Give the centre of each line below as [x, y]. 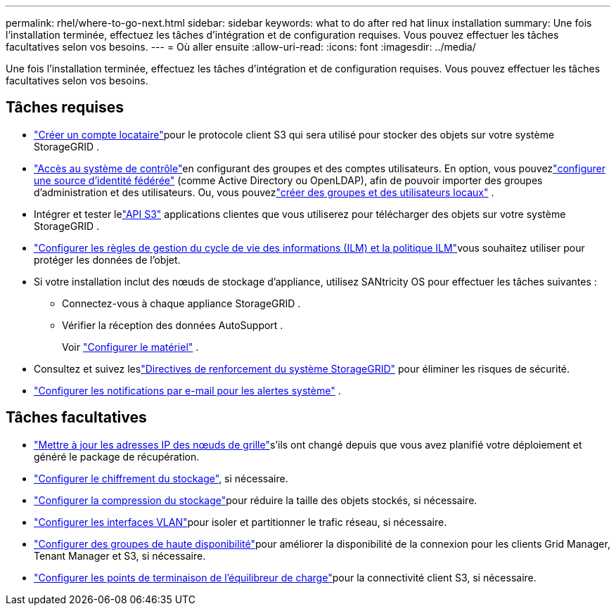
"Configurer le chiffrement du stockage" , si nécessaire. [161, 478]
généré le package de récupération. [117, 456]
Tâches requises [65, 108]
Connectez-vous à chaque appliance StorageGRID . [181, 303]
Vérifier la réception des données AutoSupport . [173, 325]
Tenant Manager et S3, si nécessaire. [120, 555]
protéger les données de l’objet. [107, 259]
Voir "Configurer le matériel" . [130, 347]
